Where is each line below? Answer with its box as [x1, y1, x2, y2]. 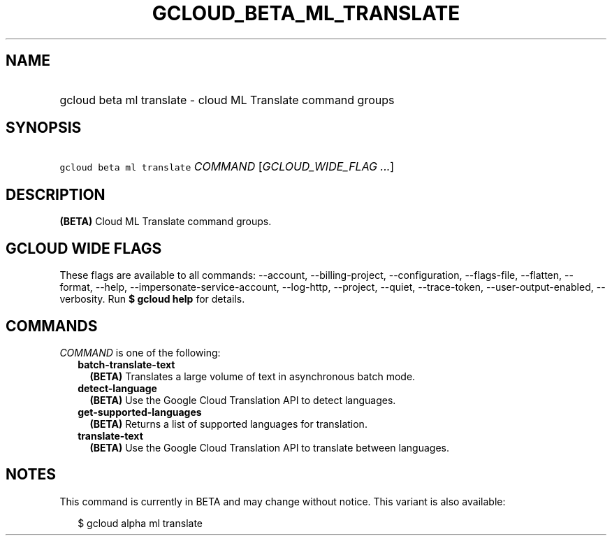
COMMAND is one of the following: [59, 346, 221, 359]
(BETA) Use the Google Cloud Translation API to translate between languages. [89, 441, 449, 454]
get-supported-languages [78, 405, 202, 418]
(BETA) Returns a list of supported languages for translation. [89, 417, 367, 430]
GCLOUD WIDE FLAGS [6, 239, 162, 257]
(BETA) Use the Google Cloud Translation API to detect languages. [89, 394, 396, 406]
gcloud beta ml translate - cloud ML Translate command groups [59, 92, 395, 107]
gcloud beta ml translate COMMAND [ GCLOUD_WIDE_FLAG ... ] [59, 159, 395, 174]
